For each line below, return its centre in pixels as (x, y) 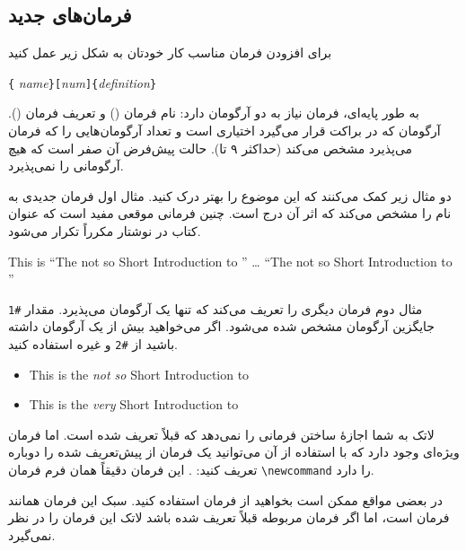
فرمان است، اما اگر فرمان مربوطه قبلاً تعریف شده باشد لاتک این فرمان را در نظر (229, 517)
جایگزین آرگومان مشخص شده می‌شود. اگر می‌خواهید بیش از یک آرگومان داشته (221, 326)
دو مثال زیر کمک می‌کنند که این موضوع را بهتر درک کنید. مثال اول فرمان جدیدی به (230, 195)
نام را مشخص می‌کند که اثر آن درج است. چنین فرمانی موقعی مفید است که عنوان (230, 213)
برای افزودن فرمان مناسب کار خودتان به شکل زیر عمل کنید (170, 52)
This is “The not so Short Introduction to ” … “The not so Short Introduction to (230, 261)
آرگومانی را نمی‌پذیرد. (66, 166)
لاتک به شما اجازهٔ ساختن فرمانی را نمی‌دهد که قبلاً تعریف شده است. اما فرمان (221, 434)
